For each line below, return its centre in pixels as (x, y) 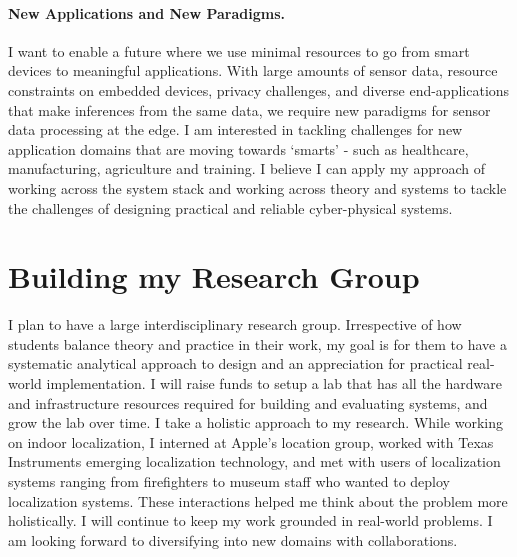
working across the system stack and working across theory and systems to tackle (257, 187)
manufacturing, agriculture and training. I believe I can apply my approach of (247, 168)
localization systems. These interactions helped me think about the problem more (258, 500)
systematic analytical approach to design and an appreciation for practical (235, 363)
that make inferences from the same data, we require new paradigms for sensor (249, 109)
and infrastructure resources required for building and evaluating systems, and (248, 402)
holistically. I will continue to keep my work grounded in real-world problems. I (250, 520)
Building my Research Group (214, 276)
